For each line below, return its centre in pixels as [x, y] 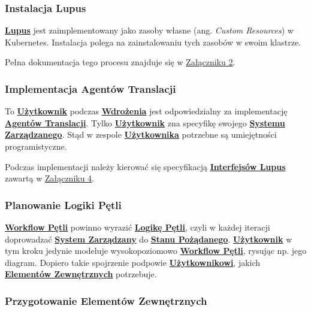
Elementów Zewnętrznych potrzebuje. [81, 274]
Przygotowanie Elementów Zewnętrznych [106, 300]
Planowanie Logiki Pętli [63, 205]
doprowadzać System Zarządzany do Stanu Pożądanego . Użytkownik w [149, 239]
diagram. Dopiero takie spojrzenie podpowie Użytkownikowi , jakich [133, 262]
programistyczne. [36, 146]
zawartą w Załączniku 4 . [50, 178]
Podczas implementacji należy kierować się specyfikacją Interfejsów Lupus [145, 166]
